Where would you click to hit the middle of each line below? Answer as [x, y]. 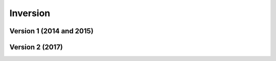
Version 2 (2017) [36, 47]
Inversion [30, 13]
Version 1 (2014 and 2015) [52, 31]
